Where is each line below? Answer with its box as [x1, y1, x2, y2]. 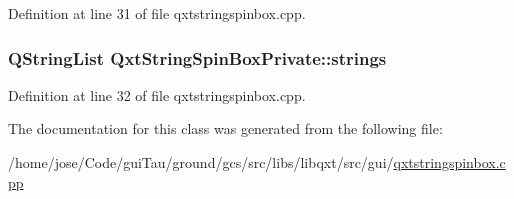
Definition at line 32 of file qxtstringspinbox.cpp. [8, 84, 306, 105]
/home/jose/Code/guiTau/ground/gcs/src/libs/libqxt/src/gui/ [8, 152, 394, 172]
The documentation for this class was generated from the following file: [8, 118, 443, 139]
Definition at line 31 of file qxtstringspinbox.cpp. [8, 3, 306, 23]
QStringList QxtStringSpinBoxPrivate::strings [8, 45, 387, 70]
